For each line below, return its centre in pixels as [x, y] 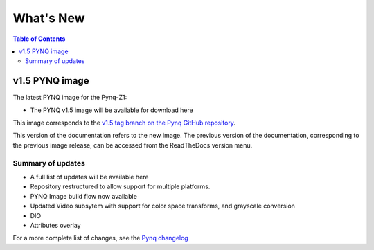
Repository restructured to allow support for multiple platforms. [120, 186]
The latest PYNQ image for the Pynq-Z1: [70, 98]
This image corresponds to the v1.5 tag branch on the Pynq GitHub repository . [124, 123]
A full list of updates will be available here [89, 177]
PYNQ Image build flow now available [84, 196]
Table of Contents [39, 39]
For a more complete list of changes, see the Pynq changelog [100, 238]
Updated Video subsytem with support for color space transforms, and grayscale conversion [163, 206]
